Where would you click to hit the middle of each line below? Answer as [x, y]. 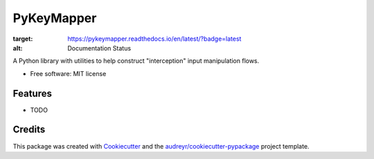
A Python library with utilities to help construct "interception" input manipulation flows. [136, 61]
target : [23, 39]
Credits [29, 130]
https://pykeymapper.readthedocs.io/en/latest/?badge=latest [154, 39]
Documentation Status [99, 48]
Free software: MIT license [68, 73]
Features [32, 93]
